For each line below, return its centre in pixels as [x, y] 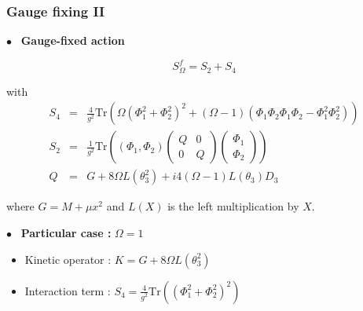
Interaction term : [68, 290]
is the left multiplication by [233, 206]
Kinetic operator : [68, 259]
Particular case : [66, 233]
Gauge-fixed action [73, 40]
